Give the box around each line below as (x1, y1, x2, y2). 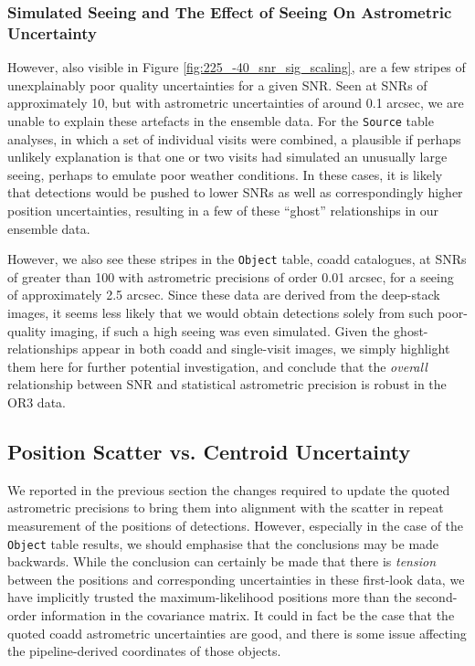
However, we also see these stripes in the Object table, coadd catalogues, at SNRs (7, 249, 467, 269)
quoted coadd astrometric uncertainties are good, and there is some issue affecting (7, 623, 467, 642)
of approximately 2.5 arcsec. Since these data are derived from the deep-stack (7, 285, 440, 304)
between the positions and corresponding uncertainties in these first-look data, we (7, 569, 465, 588)
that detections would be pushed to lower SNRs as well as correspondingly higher (7, 183, 463, 202)
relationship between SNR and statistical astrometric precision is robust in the (7, 375, 447, 394)
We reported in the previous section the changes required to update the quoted (7, 480, 450, 499)
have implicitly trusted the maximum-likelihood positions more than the (7, 587, 412, 607)
